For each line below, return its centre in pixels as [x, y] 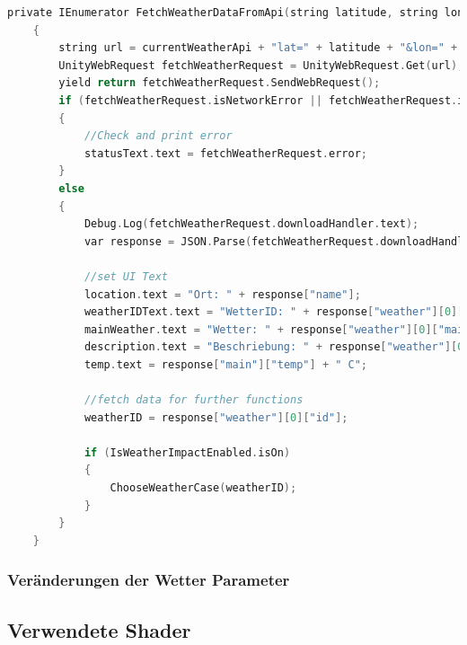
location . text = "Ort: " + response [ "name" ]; [222, 294]
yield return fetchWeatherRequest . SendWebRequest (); [220, 83]
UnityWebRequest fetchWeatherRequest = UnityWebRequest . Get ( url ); [261, 65]
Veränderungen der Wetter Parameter [149, 580]
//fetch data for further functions [194, 400]
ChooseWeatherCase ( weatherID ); [203, 488]
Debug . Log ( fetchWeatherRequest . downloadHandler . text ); [251, 224]
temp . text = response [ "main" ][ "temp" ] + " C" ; [226, 364]
